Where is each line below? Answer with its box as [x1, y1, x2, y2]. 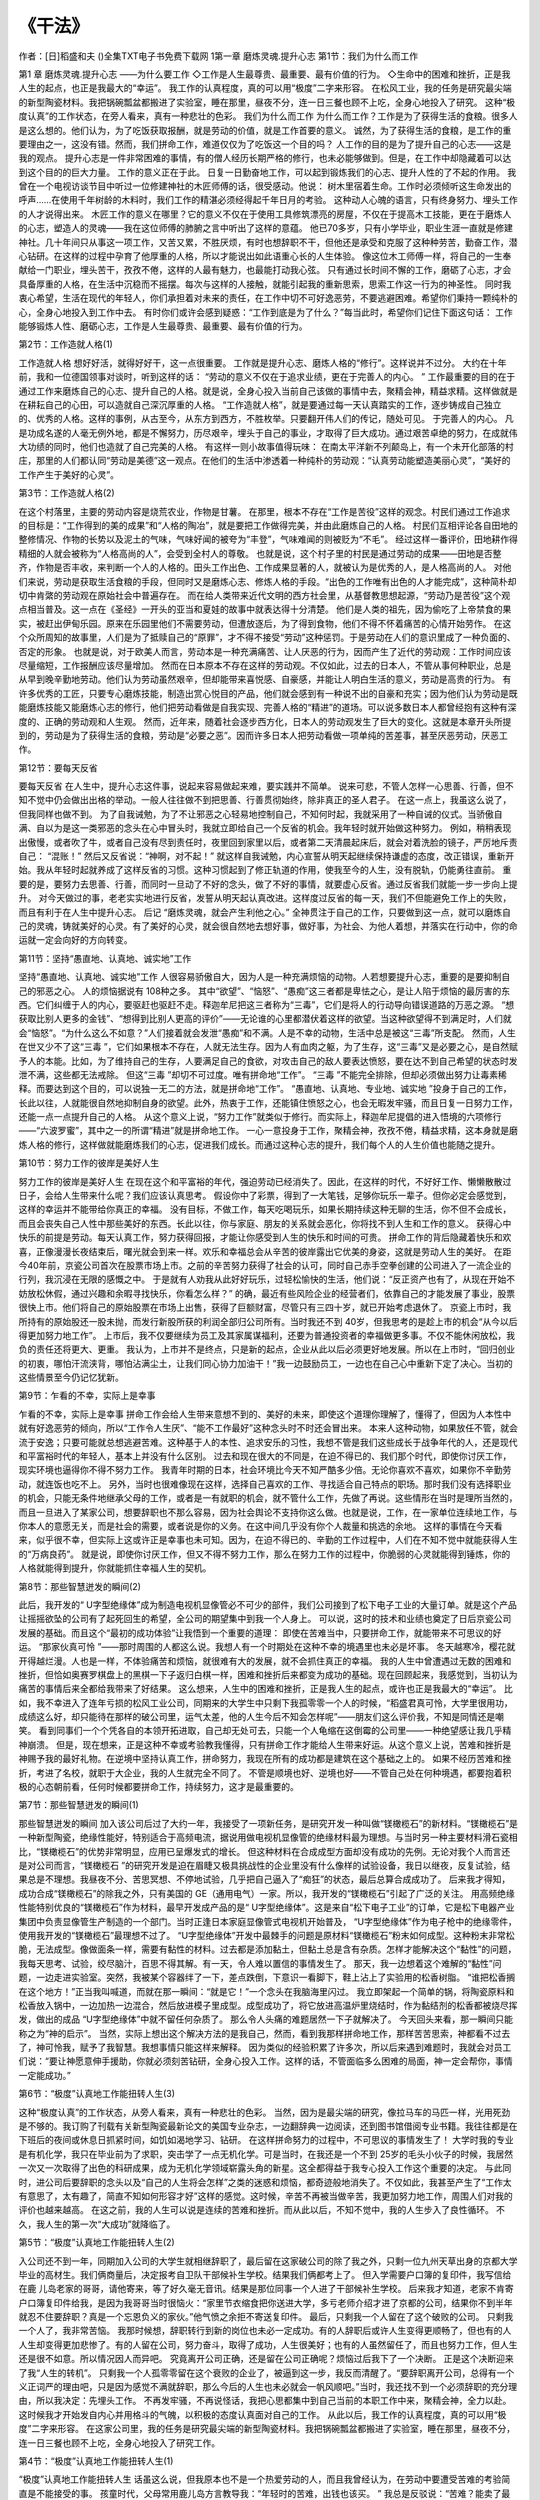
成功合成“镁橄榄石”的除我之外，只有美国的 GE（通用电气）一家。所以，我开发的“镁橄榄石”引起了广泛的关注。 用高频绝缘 [18, 1887, 515, 1899]
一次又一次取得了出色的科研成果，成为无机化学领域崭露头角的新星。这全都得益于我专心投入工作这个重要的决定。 [18, 2162, 483, 2174]
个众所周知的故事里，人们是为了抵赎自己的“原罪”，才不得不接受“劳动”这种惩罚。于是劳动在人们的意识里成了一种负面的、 [18, 631, 516, 644]
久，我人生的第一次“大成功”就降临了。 [18, 2218, 176, 2230]
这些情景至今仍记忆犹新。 [18, 1371, 124, 1384]
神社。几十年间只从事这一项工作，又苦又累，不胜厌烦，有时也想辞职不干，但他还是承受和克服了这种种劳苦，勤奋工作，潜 [18, 236, 518, 248]
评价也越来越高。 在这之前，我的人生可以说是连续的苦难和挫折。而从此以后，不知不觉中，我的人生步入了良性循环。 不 [18, 2204, 505, 2216]
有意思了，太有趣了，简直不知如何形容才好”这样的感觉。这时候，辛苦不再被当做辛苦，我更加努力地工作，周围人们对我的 [18, 2190, 514, 2202]
